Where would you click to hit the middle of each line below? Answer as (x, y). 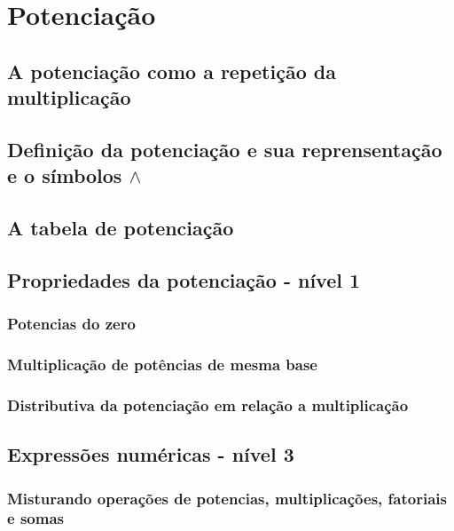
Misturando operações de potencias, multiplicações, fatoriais (227, 498)
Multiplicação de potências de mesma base (162, 365)
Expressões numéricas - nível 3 (151, 454)
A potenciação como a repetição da (172, 71)
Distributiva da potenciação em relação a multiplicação (208, 404)
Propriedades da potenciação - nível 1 (184, 279)
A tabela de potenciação (121, 228)
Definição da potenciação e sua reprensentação (225, 149)
